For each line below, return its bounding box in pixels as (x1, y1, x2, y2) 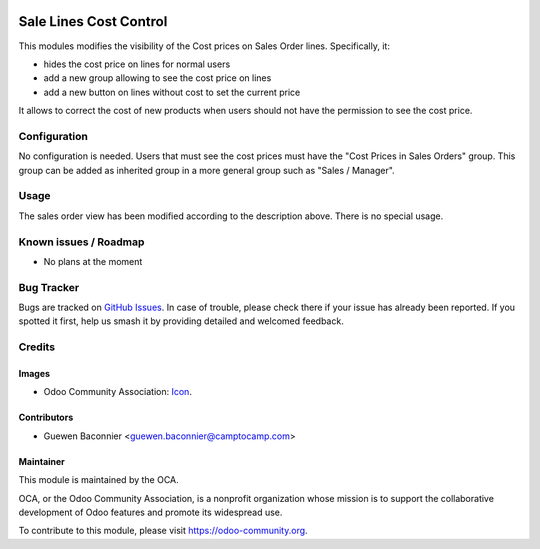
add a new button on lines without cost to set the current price (43, 86, 301, 98)
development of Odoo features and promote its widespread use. (18, 506, 283, 518)
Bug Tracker (18, 280, 80, 294)
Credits (18, 340, 55, 354)
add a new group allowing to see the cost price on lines (43, 72, 272, 84)
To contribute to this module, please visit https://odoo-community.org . (18, 525, 309, 537)
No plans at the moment (43, 255, 143, 267)
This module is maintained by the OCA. (18, 474, 179, 486)
